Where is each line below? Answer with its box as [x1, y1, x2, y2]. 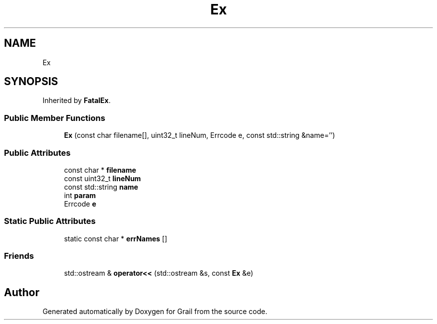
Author [4, 286, 39, 299]
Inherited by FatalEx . [42, 96, 111, 105]
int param [64, 191, 96, 200]
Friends [4, 251, 34, 261]
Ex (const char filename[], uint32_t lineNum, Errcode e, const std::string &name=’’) [64, 131, 335, 140]
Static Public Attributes [4, 216, 96, 226]
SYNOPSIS [4, 75, 58, 88]
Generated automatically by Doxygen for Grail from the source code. [42, 307, 267, 316]
